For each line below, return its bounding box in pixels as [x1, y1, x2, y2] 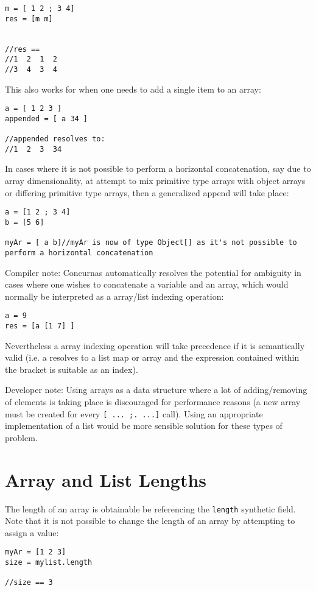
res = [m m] [5, 14, 53, 23]
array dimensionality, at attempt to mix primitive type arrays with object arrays [5, 174, 306, 187]
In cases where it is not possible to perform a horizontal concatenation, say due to [5, 162, 311, 175]
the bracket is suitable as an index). [5, 363, 138, 375]
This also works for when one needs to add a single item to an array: [5, 82, 261, 95]
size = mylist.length [5, 558, 93, 567]
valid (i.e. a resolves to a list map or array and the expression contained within [5, 351, 300, 364]
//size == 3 [5, 578, 53, 587]
